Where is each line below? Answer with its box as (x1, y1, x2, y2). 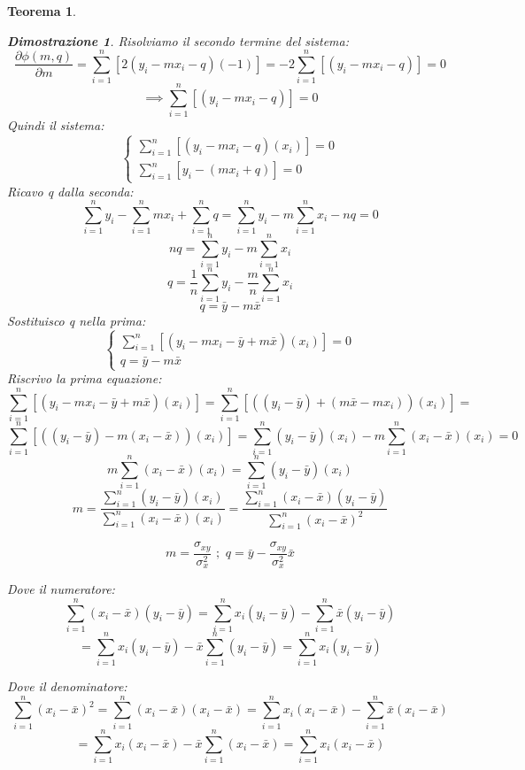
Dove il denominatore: (7, 677, 127, 696)
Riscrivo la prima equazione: (7, 369, 162, 388)
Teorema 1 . (7, 2, 76, 19)
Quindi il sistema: (7, 116, 104, 135)
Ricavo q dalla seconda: (7, 181, 134, 200)
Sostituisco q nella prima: (7, 311, 146, 329)
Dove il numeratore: (7, 580, 115, 598)
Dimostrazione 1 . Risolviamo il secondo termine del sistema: (7, 31, 350, 50)
